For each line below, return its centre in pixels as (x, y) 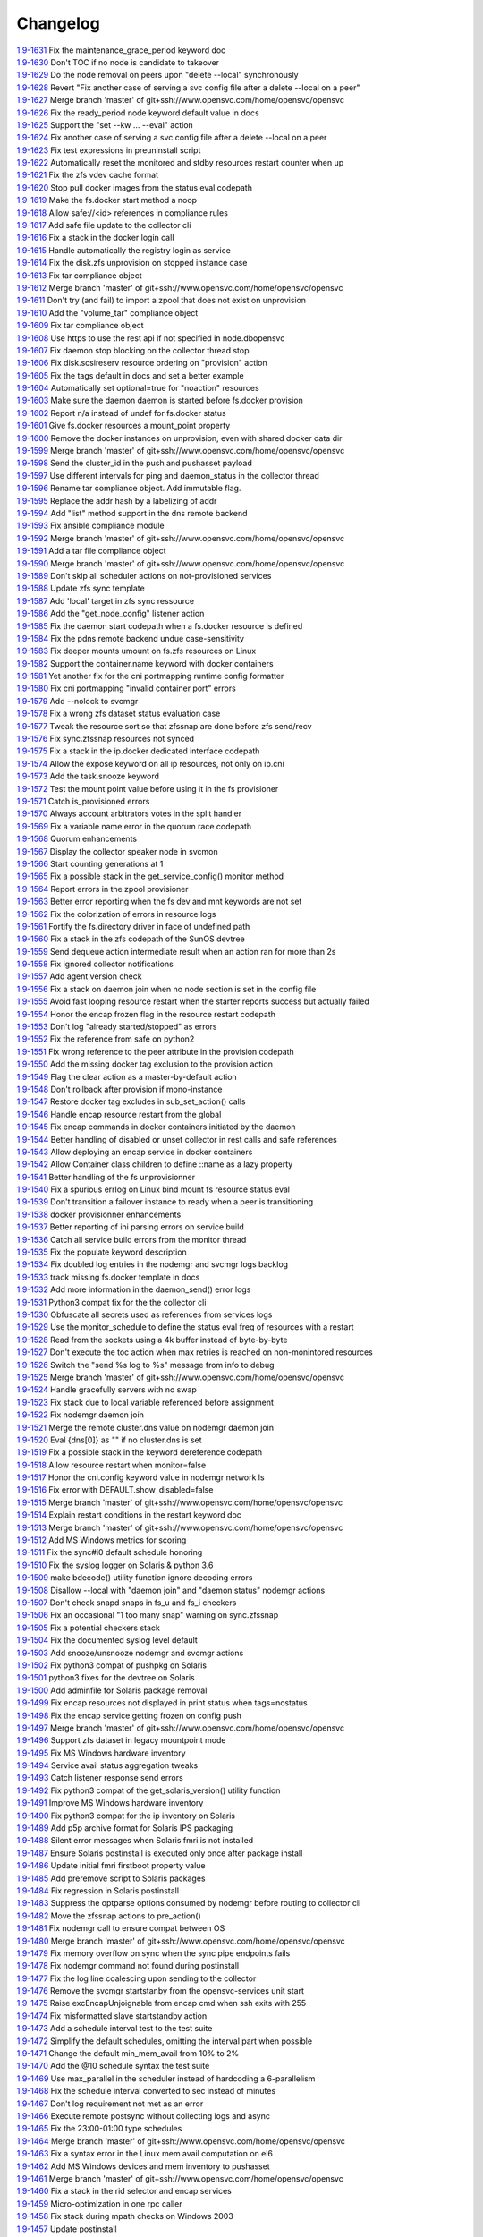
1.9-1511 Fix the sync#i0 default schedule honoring (110, 1552)
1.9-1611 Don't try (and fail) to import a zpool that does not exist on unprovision (161, 301)
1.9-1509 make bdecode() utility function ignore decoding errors (135, 1578)
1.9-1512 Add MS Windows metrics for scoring (102, 1540)
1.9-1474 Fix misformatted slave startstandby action (112, 2016)
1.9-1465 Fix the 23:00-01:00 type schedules (99, 2129)
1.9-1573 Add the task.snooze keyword (88, 776)
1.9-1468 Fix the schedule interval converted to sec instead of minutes (146, 2091)
